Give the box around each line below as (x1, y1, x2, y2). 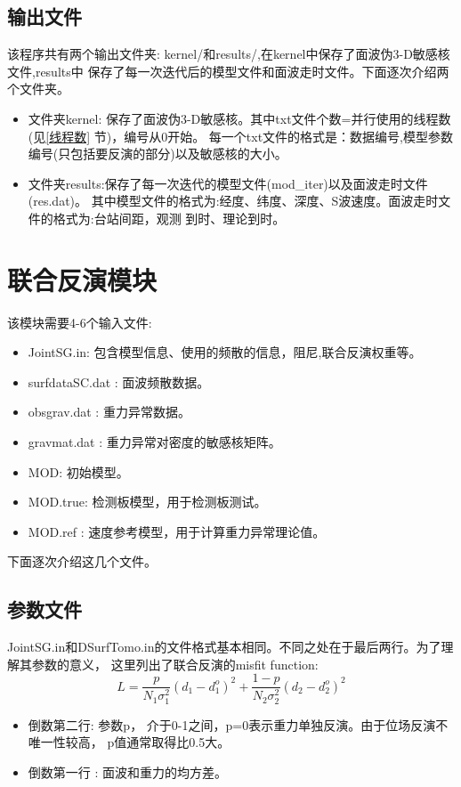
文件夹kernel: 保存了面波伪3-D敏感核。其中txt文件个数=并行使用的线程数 (28, 109, 451, 127)
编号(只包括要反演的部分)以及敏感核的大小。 (28, 144, 287, 163)
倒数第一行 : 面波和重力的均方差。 (28, 762, 228, 781)
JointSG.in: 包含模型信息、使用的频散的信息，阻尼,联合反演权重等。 (28, 343, 422, 361)
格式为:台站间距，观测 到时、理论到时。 (53, 208, 286, 227)
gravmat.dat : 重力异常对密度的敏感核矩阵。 (28, 433, 281, 451)
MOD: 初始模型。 (28, 462, 129, 481)
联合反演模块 (7, 261, 158, 297)
